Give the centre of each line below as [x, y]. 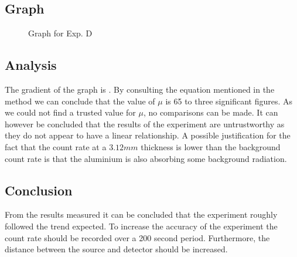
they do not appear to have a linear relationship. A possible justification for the [148, 135]
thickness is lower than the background [211, 146]
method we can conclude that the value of [80, 101]
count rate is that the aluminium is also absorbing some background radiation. [146, 158]
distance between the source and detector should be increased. [116, 249]
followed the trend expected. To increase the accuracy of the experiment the [141, 226]
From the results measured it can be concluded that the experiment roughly [141, 214]
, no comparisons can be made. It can [211, 112]
